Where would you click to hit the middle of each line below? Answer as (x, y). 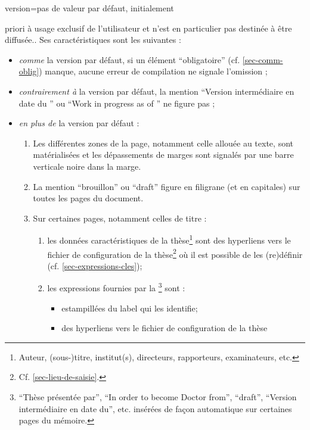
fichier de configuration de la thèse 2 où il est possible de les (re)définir (175, 253)
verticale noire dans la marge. (87, 166)
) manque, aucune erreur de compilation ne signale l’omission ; (153, 71)
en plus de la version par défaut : (79, 123)
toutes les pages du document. (88, 198)
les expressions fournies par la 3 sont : (116, 287)
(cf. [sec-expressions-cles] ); (95, 265)
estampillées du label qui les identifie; (130, 308)
